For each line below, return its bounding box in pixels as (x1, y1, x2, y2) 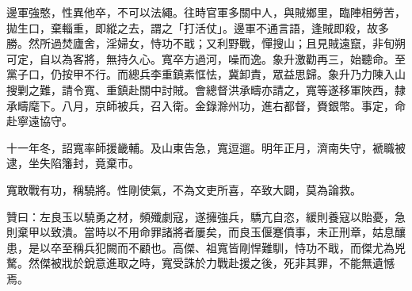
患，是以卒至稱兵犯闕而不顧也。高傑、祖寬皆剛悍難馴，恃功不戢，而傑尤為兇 (6, 239, 406, 255)
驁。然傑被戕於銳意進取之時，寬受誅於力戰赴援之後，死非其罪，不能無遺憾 (6, 255, 395, 271)
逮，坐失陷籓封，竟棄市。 (6, 155, 139, 171)
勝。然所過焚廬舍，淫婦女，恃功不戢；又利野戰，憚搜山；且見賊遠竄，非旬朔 (6, 35, 406, 52)
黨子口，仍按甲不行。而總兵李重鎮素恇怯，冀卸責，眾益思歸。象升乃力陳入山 (6, 66, 406, 82)
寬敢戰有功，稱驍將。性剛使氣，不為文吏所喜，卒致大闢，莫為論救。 (6, 181, 361, 197)
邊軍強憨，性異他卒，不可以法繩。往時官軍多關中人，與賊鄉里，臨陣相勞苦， (6, 4, 406, 20)
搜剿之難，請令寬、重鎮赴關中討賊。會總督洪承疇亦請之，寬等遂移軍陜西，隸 (6, 81, 406, 98)
